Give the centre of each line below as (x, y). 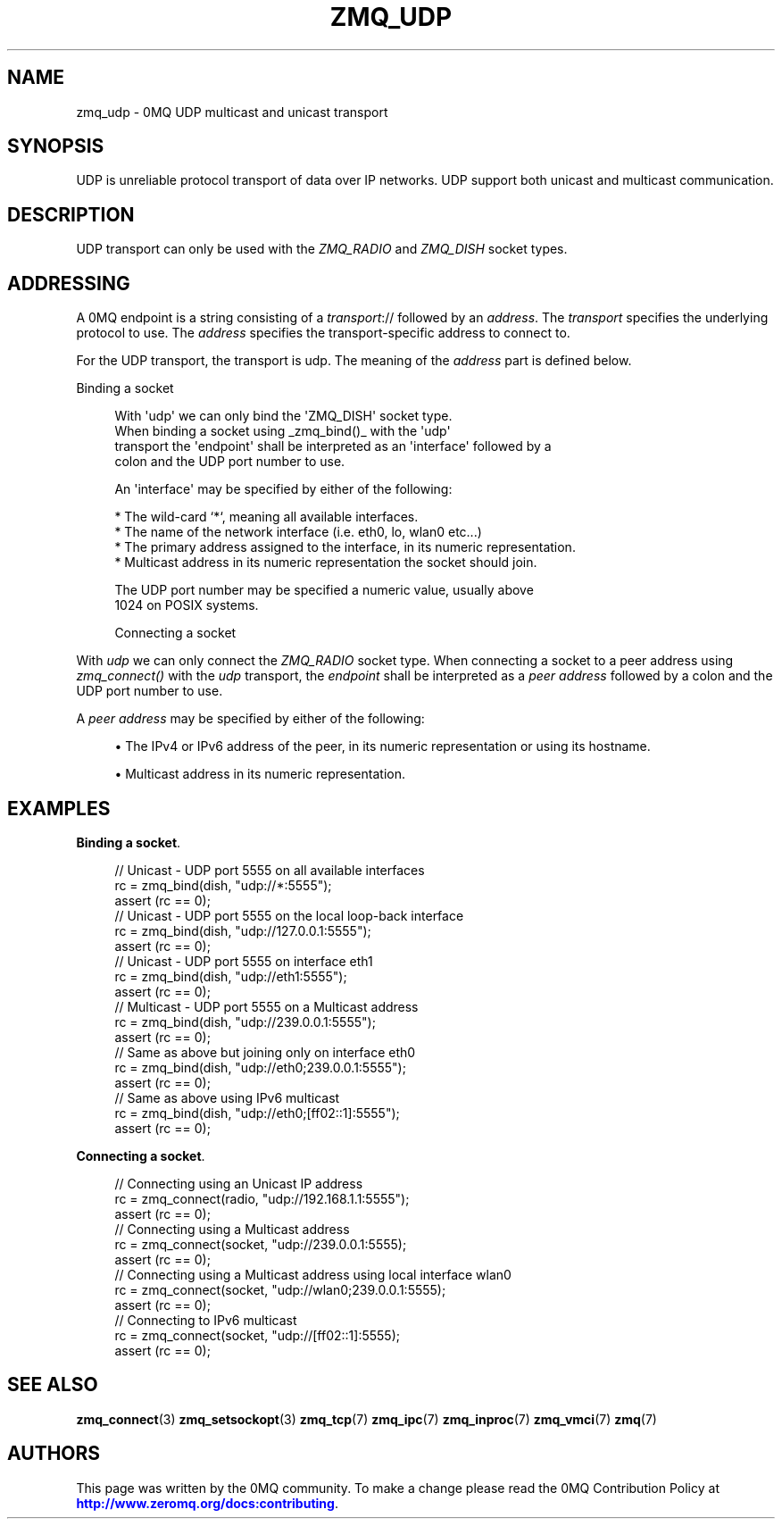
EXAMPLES (59, 808)
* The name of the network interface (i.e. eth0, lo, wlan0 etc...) (298, 532)
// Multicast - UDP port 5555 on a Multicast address (266, 1006)
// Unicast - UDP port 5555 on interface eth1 (244, 961)
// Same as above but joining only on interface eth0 (265, 1052)
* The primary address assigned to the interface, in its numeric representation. (345, 547)
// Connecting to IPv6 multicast (206, 1320)
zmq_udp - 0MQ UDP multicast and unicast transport (232, 112)
